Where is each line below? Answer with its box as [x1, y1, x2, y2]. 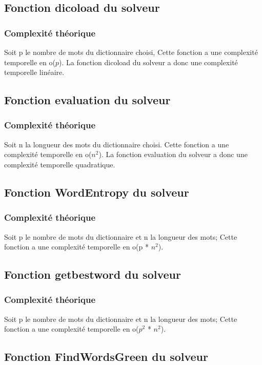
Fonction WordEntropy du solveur [4, 184, 189, 200]
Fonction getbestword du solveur [4, 266, 181, 282]
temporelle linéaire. [4, 67, 65, 78]
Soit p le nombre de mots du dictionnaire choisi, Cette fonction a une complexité [4, 47, 258, 57]
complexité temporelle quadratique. [4, 159, 115, 169]
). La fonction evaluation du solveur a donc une [98, 149, 248, 160]
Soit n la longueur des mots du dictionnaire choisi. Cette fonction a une [4, 139, 229, 149]
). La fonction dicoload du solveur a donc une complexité [59, 56, 238, 67]
